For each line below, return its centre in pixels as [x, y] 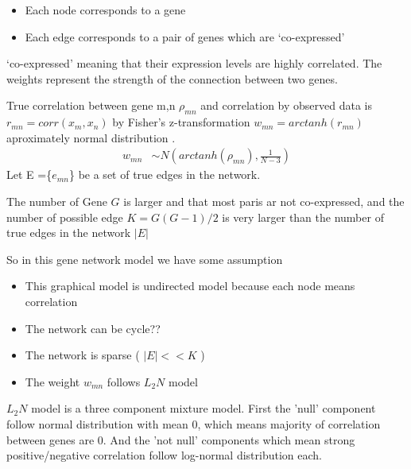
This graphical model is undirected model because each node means [190, 286]
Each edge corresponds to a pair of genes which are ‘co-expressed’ [185, 36]
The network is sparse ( [82, 355]
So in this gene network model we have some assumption [145, 259]
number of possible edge [65, 217]
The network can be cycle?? [93, 328]
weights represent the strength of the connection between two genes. [172, 78]
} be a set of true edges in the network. [165, 174]
